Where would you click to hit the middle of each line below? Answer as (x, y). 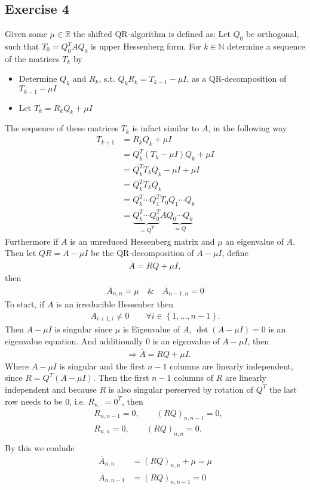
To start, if (25, 304)
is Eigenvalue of (151, 329)
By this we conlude (40, 447)
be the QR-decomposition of (142, 253)
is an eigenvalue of (186, 340)
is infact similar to (166, 128)
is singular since (84, 329)
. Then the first (121, 377)
